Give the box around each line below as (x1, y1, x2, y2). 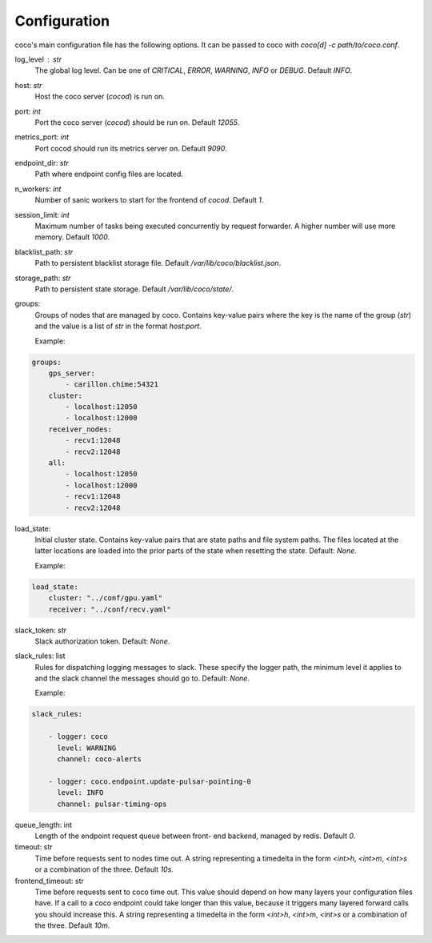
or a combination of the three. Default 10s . (34, 865, 174, 874)
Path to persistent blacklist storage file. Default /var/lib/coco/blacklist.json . (34, 259, 282, 268)
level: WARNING (57, 743, 117, 752)
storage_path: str (14, 273, 71, 283)
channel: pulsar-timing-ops (57, 799, 167, 809)
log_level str (14, 54, 62, 64)
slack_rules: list (14, 651, 66, 660)
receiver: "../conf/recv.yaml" (48, 604, 171, 614)
